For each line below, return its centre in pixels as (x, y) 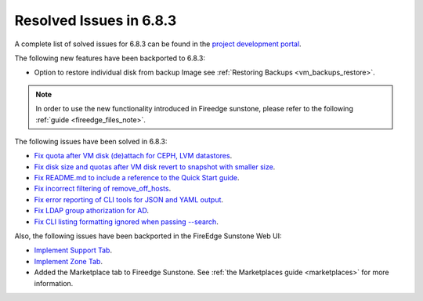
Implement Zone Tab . (69, 261)
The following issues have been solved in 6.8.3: (91, 141)
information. (54, 283)
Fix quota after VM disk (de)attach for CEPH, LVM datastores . (133, 156)
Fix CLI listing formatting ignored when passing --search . (126, 221)
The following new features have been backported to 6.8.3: (110, 58)
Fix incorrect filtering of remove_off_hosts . (103, 189)
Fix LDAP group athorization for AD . (91, 211)
